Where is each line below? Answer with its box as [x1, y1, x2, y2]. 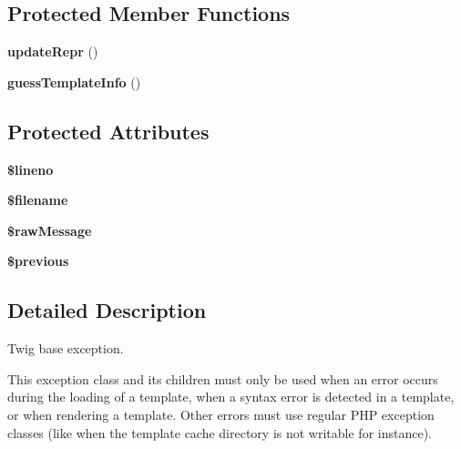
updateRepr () [7, 42, 98, 61]
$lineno [7, 159, 54, 179]
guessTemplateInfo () [7, 72, 141, 91]
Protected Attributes [7, 117, 210, 145]
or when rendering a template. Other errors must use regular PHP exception [7, 404, 435, 423]
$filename [7, 190, 68, 209]
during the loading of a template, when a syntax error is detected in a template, [7, 387, 455, 406]
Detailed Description [7, 296, 207, 324]
